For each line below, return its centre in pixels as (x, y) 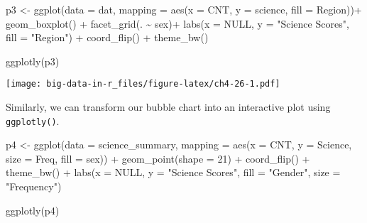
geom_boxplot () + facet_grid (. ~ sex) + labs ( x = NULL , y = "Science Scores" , (177, 23)
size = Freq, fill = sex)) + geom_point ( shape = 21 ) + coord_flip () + (158, 158)
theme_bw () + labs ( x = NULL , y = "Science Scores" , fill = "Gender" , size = (173, 172)
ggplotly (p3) (33, 61)
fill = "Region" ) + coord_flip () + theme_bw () (107, 37)
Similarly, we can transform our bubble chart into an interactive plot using (168, 107)
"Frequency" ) (34, 186)
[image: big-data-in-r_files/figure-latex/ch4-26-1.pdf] (143, 84)
